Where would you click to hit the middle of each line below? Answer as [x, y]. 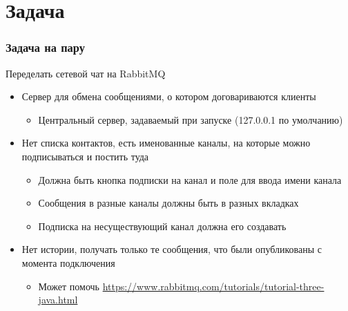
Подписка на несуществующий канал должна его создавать [162, 226]
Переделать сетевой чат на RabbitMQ [86, 73]
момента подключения [68, 262]
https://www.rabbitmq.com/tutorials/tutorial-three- [213, 286]
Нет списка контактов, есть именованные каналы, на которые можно [166, 143]
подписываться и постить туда [85, 156]
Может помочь [69, 286]
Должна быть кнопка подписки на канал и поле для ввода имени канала [190, 179]
